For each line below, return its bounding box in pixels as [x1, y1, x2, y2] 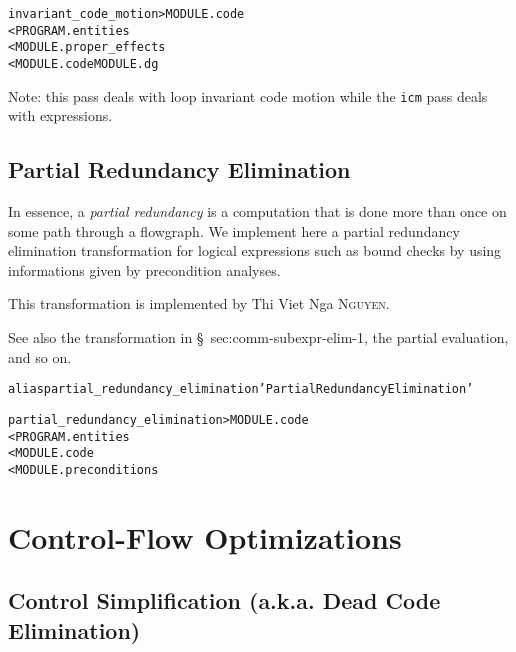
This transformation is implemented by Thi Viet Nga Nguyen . [8, 293, 390, 314]
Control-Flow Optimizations [8, 516, 402, 557]
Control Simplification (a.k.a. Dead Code [8, 585, 441, 616]
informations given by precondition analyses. [8, 259, 281, 280]
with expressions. [8, 105, 113, 126]
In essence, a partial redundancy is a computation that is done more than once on [8, 201, 507, 222]
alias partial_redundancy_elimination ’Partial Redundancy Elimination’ [8, 382, 474, 397]
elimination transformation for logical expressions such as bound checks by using [8, 240, 502, 261]
